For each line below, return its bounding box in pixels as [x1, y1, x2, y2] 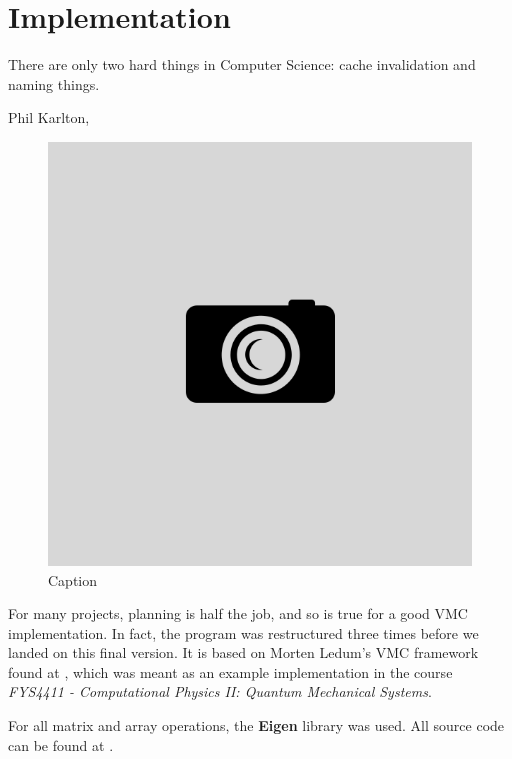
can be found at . [8, 734, 114, 755]
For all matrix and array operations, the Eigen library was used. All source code [8, 715, 505, 736]
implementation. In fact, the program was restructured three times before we [8, 622, 479, 643]
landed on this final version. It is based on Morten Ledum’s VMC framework [8, 642, 479, 663]
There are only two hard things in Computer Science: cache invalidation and [8, 54, 476, 75]
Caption [48, 569, 98, 590]
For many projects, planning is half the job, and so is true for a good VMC [8, 603, 468, 624]
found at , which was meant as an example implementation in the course [8, 661, 453, 682]
